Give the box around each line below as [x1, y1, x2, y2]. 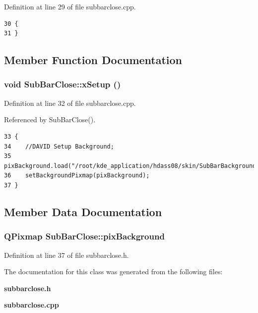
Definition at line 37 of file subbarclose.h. [4, 249, 129, 260]
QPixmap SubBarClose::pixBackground [4, 230, 165, 242]
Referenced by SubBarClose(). [4, 114, 96, 125]
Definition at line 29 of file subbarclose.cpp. [4, 1, 136, 11]
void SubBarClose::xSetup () [4, 78, 121, 90]
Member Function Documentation [4, 52, 183, 68]
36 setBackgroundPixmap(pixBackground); [4, 172, 150, 179]
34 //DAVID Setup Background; [4, 143, 114, 150]
